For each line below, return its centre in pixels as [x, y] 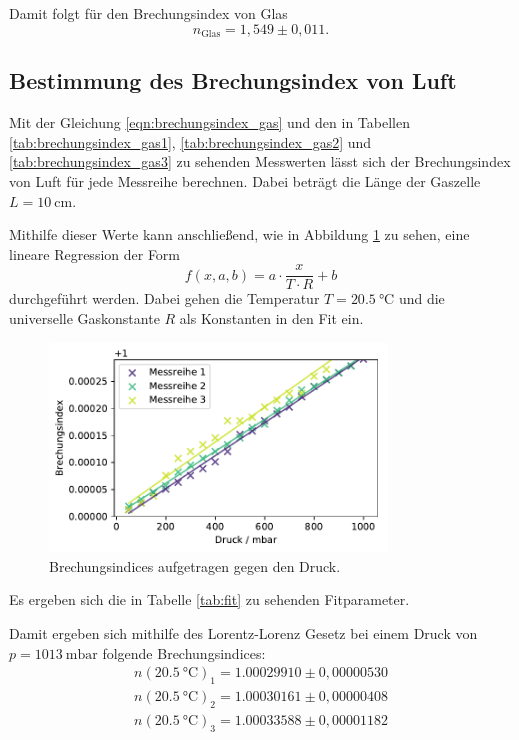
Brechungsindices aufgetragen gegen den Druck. [195, 565]
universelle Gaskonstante [84, 318]
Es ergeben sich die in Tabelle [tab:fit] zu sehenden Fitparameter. [209, 599]
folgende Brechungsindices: [184, 652]
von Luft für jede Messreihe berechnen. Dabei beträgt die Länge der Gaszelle [245, 181]
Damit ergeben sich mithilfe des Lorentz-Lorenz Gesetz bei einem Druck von [243, 632]
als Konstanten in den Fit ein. [271, 318]
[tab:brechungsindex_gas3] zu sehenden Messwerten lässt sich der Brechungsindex [260, 161]
